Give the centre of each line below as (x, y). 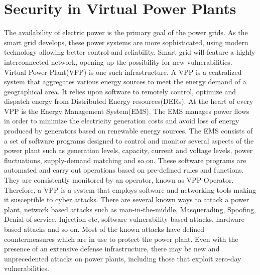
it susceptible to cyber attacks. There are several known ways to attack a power (127, 199)
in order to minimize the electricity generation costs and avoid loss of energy (122, 121)
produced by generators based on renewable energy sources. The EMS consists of (128, 131)
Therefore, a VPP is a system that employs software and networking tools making (130, 189)
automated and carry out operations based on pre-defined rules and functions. (124, 170)
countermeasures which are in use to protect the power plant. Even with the (121, 239)
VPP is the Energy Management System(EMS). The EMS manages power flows (127, 111)
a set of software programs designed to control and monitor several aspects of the (129, 140)
